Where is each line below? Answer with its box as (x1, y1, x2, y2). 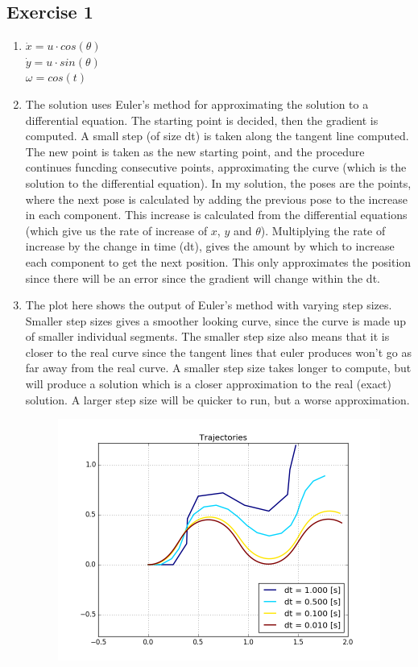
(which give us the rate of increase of (25, 222, 208, 238)
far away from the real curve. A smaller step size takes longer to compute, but (25, 359, 412, 376)
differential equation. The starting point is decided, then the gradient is (25, 111, 379, 128)
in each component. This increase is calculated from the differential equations (25, 206, 408, 223)
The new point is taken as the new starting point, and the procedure (25, 143, 365, 159)
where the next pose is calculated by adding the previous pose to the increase (25, 190, 408, 207)
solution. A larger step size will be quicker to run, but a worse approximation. (25, 391, 410, 408)
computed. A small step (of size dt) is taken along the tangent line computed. (25, 127, 409, 144)
